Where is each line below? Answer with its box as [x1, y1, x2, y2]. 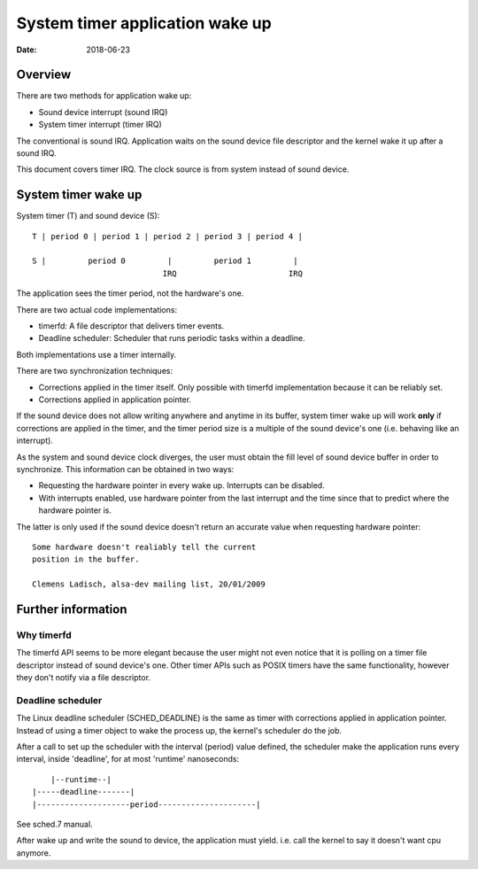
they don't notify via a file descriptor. [16, 672, 150, 683]
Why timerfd [16, 629, 73, 641]
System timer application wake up [16, 13, 272, 33]
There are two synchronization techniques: [16, 366, 173, 376]
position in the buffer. [32, 555, 140, 564]
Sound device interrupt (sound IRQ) [38, 106, 168, 117]
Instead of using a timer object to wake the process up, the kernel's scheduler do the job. [16, 725, 343, 735]
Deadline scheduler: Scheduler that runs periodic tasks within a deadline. [38, 333, 305, 344]
